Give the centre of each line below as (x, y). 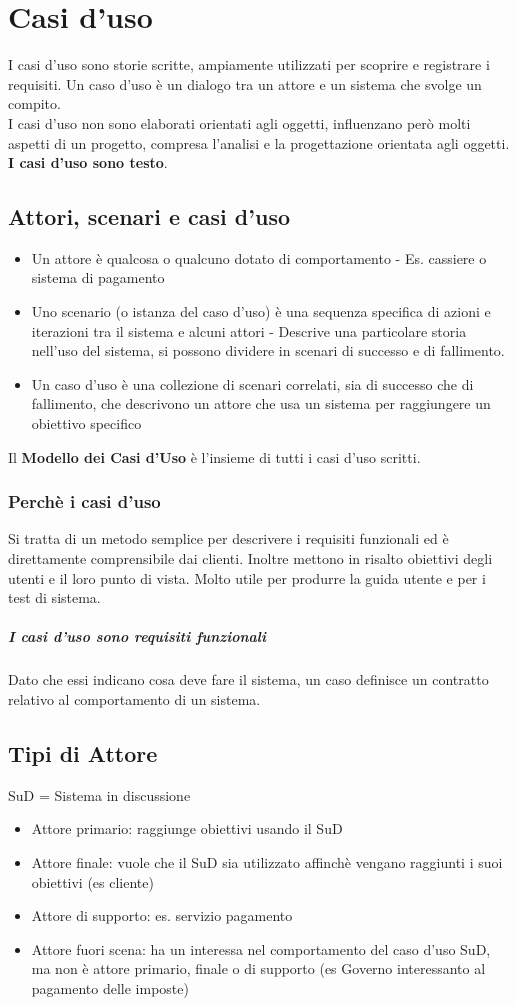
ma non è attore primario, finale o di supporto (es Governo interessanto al (258, 968)
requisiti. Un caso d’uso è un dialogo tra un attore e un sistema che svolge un (245, 83)
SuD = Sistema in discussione (99, 794)
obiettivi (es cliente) (92, 881)
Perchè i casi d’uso (84, 501)
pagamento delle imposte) (110, 987)
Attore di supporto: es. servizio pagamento (162, 915)
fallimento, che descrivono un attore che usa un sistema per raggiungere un (261, 403)
